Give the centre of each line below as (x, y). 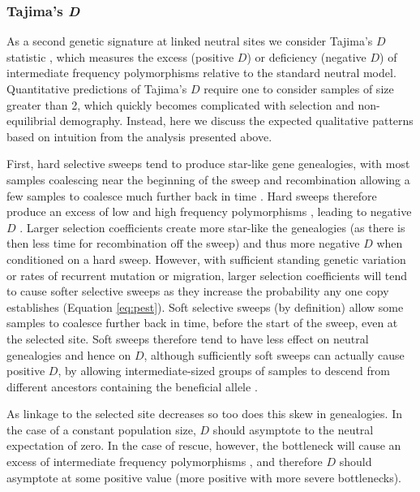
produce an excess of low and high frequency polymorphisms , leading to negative (209, 211)
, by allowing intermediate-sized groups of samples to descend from (224, 371)
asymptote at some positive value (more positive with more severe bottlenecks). (204, 477)
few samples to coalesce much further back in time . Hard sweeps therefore (192, 195)
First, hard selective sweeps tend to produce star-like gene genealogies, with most (208, 164)
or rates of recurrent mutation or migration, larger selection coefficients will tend (207, 275)
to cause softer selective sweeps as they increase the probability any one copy (198, 291)
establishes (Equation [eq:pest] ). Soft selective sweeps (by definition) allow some (205, 306)
